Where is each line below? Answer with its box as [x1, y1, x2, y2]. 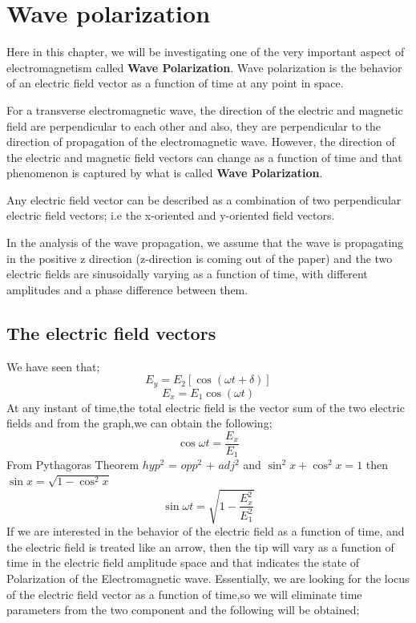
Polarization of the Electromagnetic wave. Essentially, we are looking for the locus [6, 569, 410, 586]
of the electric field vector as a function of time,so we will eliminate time [6, 585, 362, 602]
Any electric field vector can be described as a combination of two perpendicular [6, 191, 402, 208]
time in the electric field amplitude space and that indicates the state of [6, 554, 360, 571]
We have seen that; [6, 358, 100, 374]
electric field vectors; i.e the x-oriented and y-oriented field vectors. [6, 207, 335, 224]
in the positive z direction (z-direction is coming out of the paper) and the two [6, 249, 393, 266]
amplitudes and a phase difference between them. [6, 281, 248, 297]
